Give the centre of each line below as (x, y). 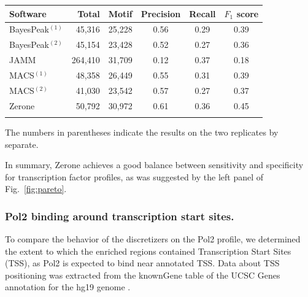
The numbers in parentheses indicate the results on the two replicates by (142, 132)
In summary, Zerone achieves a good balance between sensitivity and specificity (154, 165)
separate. (22, 144)
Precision (161, 13)
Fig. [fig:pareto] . (36, 189)
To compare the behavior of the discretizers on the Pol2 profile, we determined (153, 239)
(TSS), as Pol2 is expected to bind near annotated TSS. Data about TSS (142, 263)
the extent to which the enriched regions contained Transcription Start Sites (148, 251)
